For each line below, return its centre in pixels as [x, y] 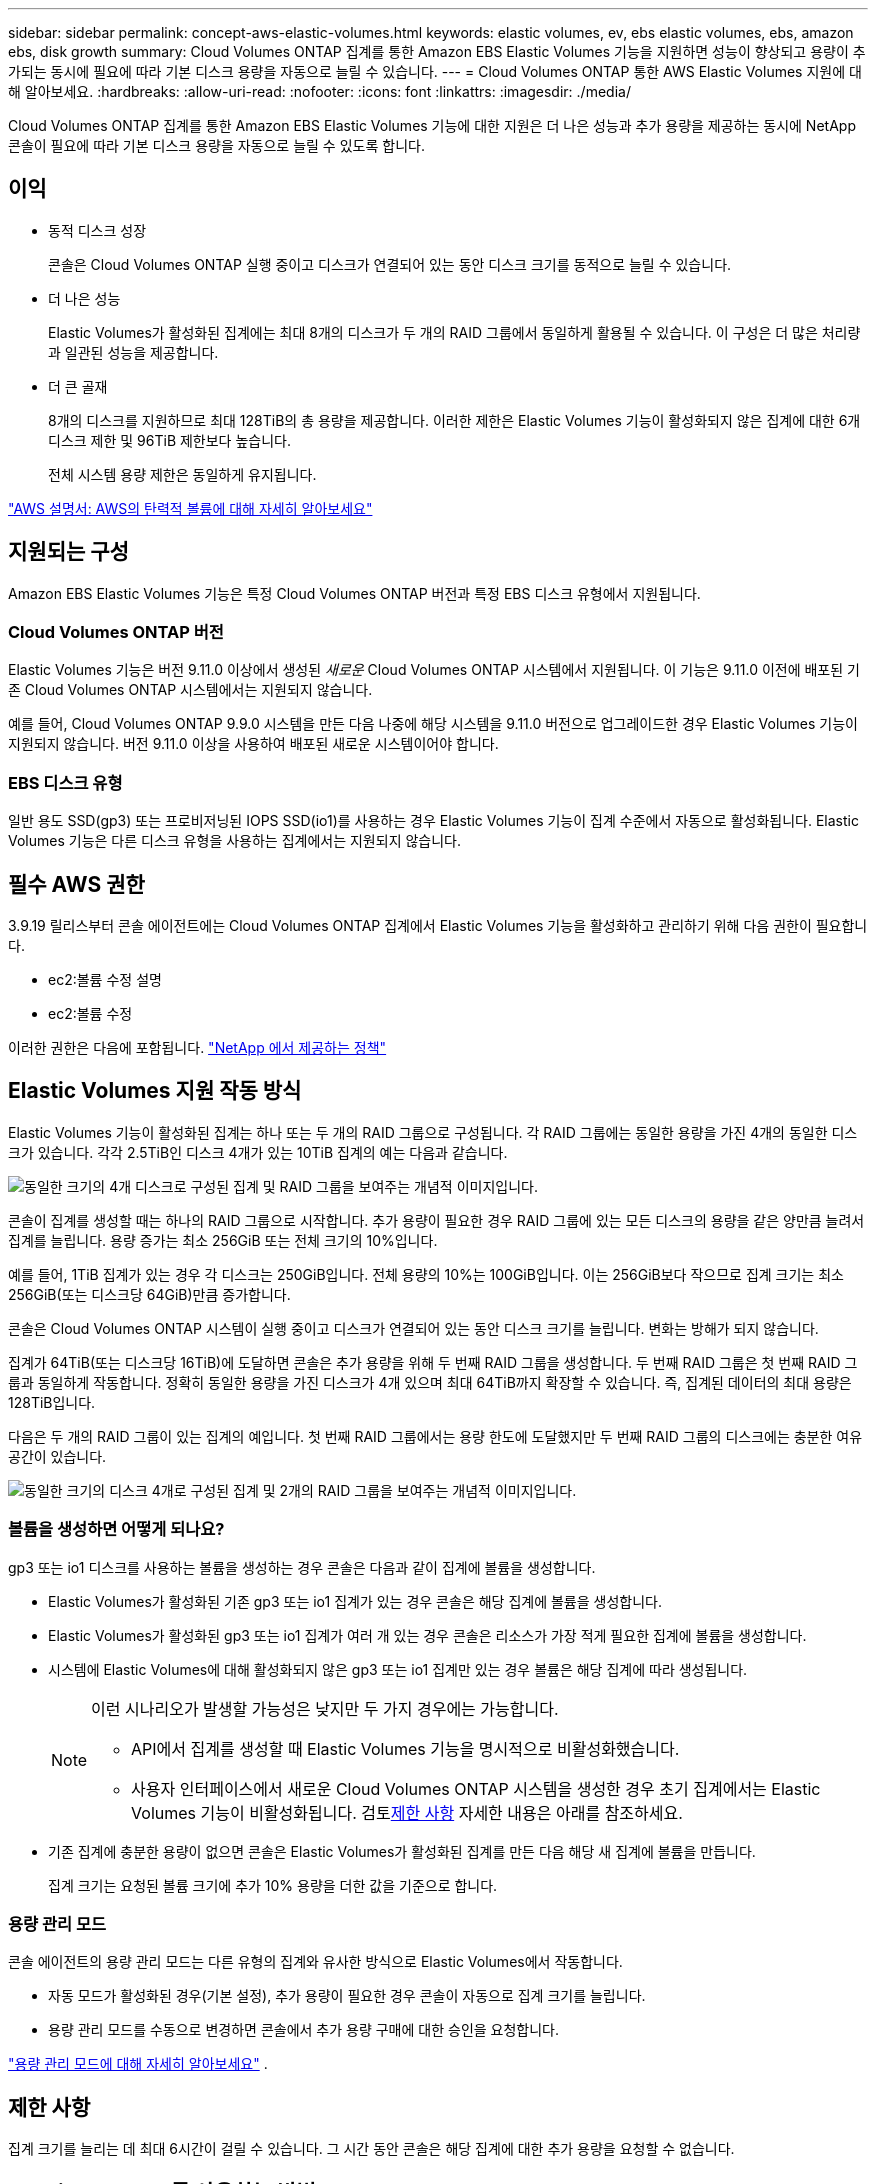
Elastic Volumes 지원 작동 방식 [155, 1091]
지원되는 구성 [68, 552]
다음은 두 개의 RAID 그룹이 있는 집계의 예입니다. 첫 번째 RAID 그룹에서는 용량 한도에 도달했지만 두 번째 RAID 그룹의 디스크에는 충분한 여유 [435, 1436]
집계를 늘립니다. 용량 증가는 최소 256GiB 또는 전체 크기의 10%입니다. [223, 1240]
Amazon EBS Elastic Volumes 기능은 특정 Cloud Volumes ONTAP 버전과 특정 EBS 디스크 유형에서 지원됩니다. [354, 593]
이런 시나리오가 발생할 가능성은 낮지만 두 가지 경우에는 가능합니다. [325, 1708]
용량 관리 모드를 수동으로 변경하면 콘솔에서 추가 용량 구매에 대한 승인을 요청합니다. [304, 2030]
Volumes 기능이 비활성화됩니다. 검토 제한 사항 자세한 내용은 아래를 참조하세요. [407, 1812]
